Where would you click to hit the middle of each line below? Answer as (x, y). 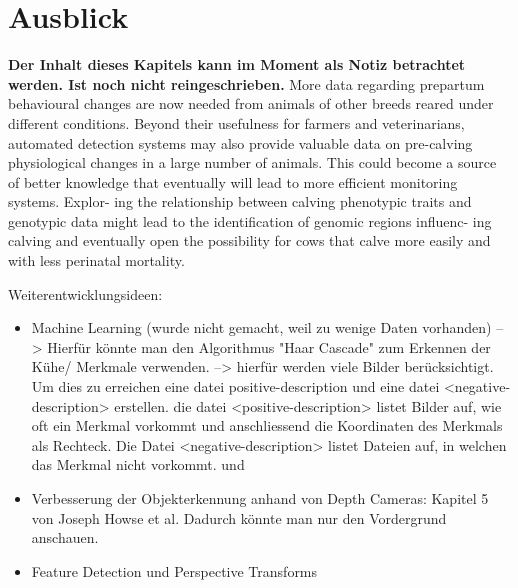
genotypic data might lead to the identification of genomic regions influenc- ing (250, 220)
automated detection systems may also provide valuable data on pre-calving (240, 142)
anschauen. (65, 537)
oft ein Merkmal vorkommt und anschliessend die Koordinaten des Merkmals (267, 425)
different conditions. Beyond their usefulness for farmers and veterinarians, (236, 122)
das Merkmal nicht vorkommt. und (138, 464)
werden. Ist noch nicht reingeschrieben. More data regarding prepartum (246, 83)
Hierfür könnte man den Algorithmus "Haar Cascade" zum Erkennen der (269, 346)
